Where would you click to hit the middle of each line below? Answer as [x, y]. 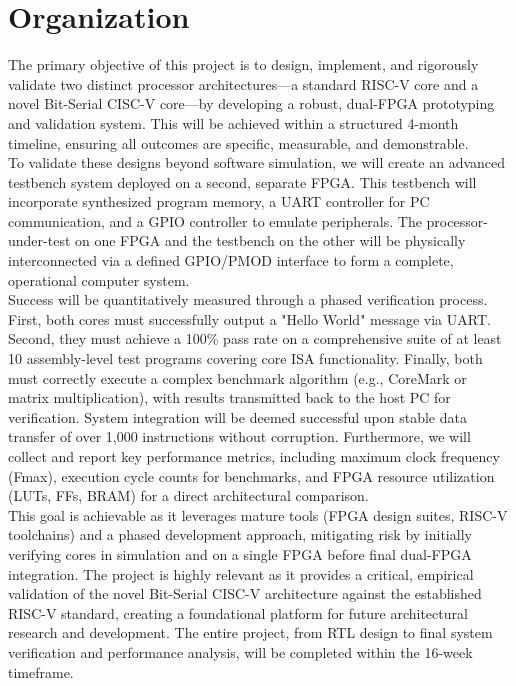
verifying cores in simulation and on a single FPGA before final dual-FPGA [240, 553]
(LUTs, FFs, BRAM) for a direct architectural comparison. [188, 495]
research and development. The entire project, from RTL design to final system [250, 632]
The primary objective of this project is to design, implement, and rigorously [243, 64]
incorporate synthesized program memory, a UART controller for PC [219, 201]
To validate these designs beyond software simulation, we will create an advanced [257, 162]
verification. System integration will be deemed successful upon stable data [237, 416]
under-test [39, 240]
